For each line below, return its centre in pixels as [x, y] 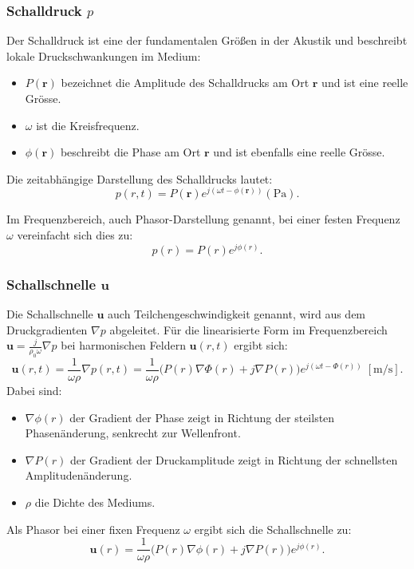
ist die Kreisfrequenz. [88, 125]
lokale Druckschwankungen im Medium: [104, 55]
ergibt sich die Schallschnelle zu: [273, 529]
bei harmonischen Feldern [123, 345]
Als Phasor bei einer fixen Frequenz [93, 529]
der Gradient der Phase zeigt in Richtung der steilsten [202, 417]
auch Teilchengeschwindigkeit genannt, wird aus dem [237, 313]
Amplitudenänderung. [79, 475]
